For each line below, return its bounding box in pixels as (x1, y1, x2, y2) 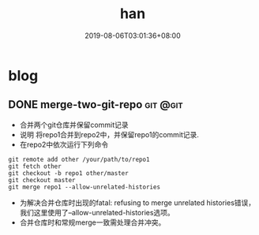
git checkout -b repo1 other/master (8, 169, 129, 177)
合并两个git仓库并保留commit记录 (19, 120, 129, 129)
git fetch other (8, 162, 62, 170)
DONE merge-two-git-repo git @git (8, 98, 183, 111)
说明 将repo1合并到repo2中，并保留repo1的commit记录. (19, 129, 200, 139)
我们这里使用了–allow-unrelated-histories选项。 (19, 207, 175, 217)
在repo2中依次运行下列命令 (19, 140, 109, 149)
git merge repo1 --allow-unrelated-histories (8, 183, 160, 191)
